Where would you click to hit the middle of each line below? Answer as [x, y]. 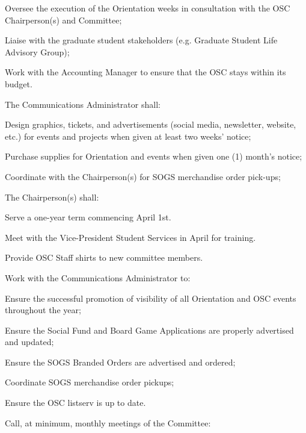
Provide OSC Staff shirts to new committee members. [104, 257]
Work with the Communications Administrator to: [98, 277]
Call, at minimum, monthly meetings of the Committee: [108, 422]
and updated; [29, 342]
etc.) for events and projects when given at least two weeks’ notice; [128, 136]
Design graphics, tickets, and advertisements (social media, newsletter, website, [151, 124]
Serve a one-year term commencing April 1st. [88, 217]
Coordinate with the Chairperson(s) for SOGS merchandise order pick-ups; [143, 176]
